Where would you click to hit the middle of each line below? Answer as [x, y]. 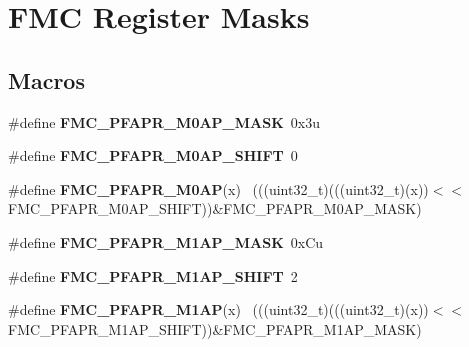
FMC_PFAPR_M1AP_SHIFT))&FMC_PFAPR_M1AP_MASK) [215, 328]
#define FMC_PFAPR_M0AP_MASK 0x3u [164, 121]
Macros [46, 79]
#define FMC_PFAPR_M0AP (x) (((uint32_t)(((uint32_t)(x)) [218, 188]
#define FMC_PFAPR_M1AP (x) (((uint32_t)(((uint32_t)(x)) [218, 309]
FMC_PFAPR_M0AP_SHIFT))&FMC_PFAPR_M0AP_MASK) [215, 208]
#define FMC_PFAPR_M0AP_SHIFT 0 [153, 155]
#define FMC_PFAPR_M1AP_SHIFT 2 [153, 275]
